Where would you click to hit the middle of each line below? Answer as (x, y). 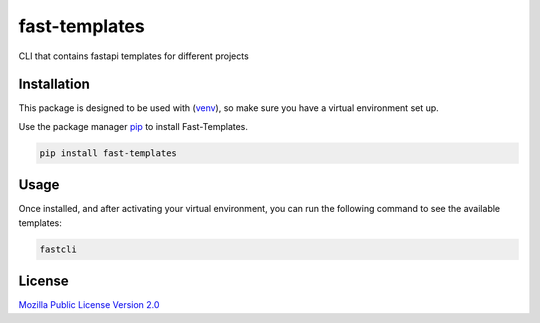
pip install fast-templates (108, 153)
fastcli (58, 249)
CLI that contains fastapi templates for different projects (133, 56)
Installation (54, 84)
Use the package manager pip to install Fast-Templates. (133, 126)
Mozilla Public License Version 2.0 (89, 305)
